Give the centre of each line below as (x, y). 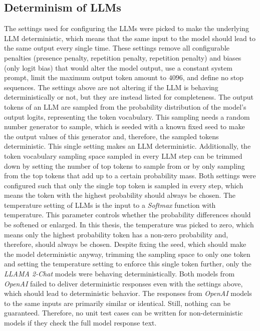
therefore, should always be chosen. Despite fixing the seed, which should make (125, 244)
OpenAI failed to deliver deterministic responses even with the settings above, (123, 283)
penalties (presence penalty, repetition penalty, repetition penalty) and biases (123, 57)
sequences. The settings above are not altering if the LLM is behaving (111, 87)
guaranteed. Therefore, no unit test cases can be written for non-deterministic (123, 313)
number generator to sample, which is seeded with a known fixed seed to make (124, 126)
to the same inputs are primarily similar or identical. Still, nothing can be (117, 303)
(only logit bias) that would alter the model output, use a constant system (118, 67)
